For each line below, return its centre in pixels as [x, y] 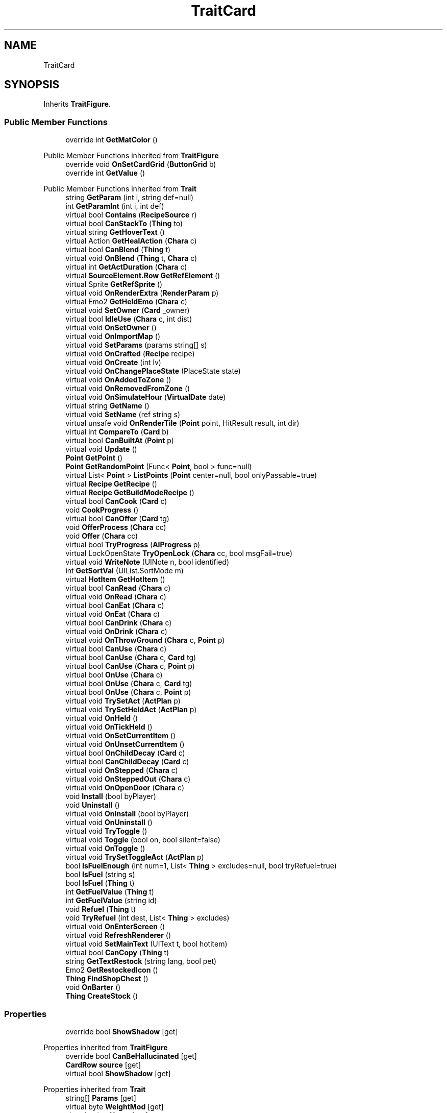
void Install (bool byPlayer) [111, 796]
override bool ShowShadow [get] [122, 1031]
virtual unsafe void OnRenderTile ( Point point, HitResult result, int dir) [182, 423]
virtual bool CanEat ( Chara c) [115, 606]
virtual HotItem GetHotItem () [115, 579]
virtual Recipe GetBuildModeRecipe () [130, 493]
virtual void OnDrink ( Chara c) [116, 632]
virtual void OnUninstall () [109, 822]
